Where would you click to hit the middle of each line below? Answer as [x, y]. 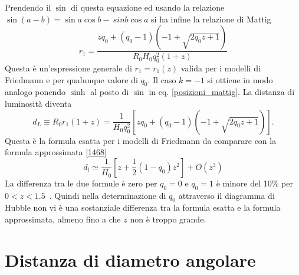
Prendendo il [28, 7]
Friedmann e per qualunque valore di [71, 79]
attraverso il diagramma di [226, 195]
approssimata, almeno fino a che [63, 219]
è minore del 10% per [254, 183]
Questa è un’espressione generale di [68, 68]
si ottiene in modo [240, 79]
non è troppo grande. [168, 219]
